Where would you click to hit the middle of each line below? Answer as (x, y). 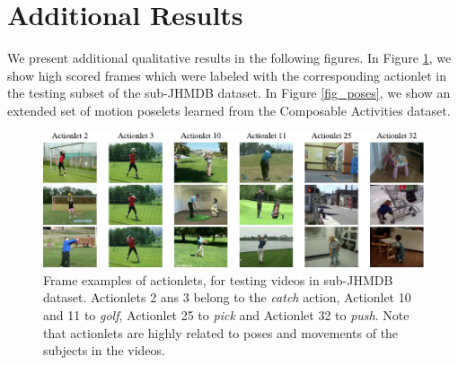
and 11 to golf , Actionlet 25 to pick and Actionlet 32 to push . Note (226, 315)
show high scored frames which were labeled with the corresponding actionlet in (227, 75)
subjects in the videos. (104, 350)
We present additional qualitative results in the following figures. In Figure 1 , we (229, 58)
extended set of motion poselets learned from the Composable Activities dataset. (229, 110)
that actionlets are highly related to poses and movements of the (221, 332)
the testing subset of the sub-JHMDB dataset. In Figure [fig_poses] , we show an (229, 93)
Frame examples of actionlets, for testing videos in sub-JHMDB (218, 279)
